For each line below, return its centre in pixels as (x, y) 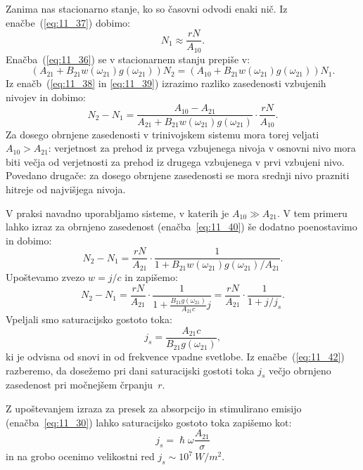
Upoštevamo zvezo (45, 277)
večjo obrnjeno (300, 370)
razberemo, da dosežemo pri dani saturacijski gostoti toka (130, 370)
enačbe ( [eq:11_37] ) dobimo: (68, 22)
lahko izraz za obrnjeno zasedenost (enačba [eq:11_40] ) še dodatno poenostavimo (181, 227)
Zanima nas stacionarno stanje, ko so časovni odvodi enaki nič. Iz (147, 8)
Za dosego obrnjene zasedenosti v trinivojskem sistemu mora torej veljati (163, 134)
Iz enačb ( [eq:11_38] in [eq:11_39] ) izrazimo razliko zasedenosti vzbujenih (166, 83)
